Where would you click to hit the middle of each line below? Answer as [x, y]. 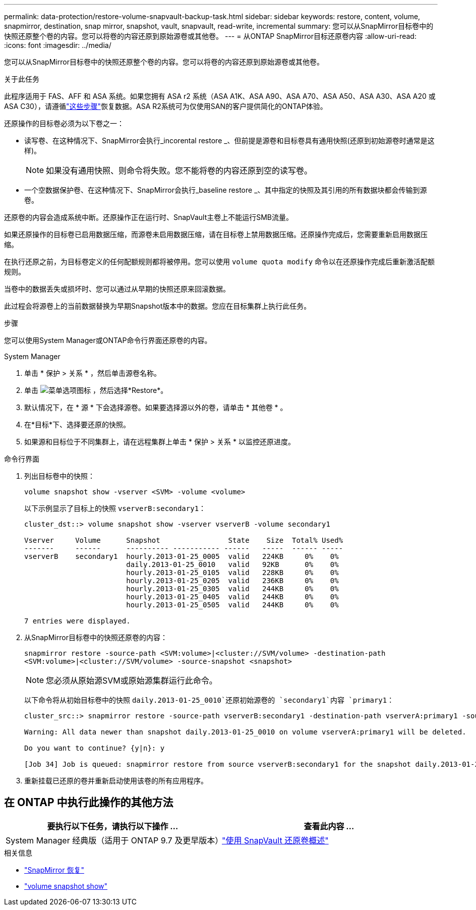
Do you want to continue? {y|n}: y [95, 748]
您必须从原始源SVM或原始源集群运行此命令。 [132, 680]
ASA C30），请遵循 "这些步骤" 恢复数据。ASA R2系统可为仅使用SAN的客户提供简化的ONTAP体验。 [166, 106]
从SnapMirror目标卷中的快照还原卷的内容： [96, 637]
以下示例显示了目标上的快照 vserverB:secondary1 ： [115, 508]
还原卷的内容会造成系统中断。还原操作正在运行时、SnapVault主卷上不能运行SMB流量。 [149, 217]
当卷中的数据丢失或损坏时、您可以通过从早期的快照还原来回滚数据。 [117, 289]
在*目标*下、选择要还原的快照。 [77, 424]
